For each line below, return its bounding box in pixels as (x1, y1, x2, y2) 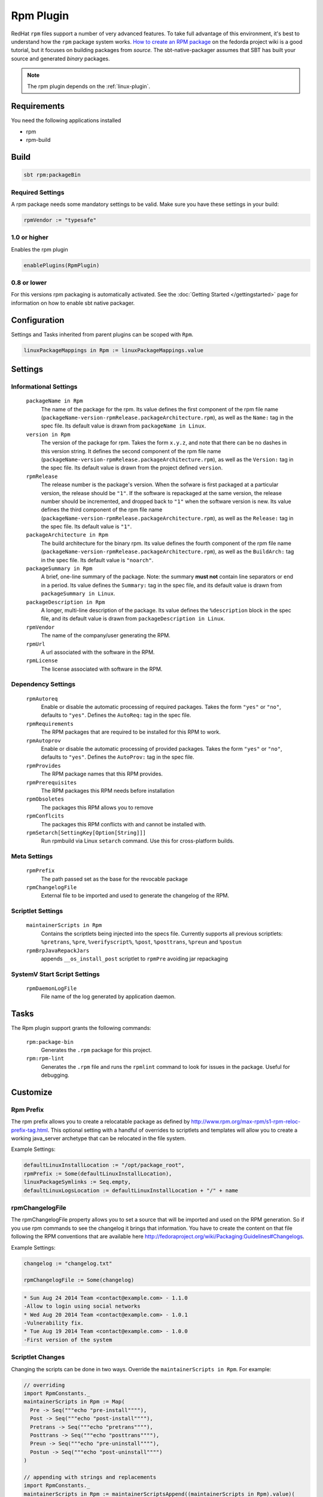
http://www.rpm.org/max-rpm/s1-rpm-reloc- (191, 1118, 301, 1125)
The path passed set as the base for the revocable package (41, 875, 188, 883)
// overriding (23, 1381, 65, 1389)
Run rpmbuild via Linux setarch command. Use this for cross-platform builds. (41, 837, 234, 844)
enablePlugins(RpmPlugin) (23, 262, 100, 269)
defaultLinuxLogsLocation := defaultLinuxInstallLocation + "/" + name (23, 1187, 239, 1194)
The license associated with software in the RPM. (41, 665, 163, 672)
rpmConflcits (26, 813, 65, 820)
